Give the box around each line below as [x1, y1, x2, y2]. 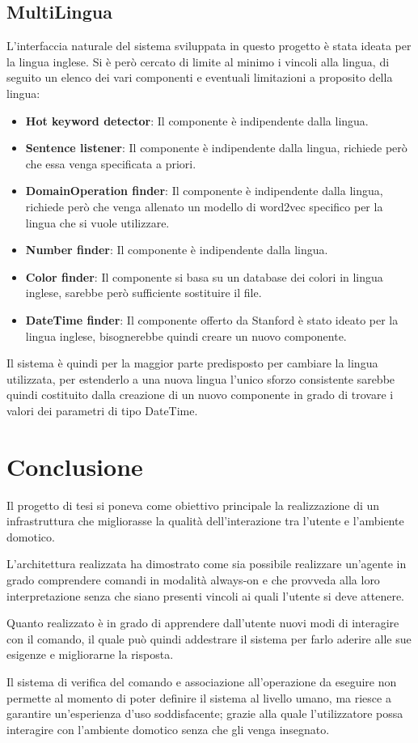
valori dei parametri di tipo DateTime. [6, 401, 198, 418]
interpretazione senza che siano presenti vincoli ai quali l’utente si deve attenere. [6, 587, 404, 604]
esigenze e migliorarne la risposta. [6, 646, 174, 663]
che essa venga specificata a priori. [25, 155, 196, 172]
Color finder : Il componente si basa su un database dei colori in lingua [25, 268, 383, 285]
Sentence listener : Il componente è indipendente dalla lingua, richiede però [25, 139, 407, 156]
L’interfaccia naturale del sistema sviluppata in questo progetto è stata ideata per [6, 37, 412, 54]
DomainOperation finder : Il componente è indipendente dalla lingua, [25, 182, 383, 199]
